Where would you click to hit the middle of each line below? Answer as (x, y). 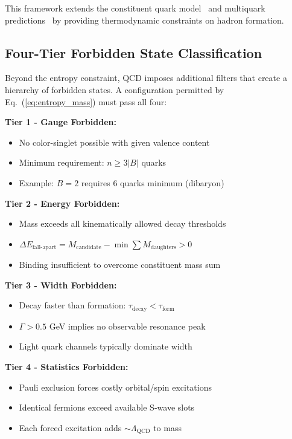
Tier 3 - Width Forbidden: (61, 285)
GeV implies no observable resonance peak (127, 326)
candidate (89, 248)
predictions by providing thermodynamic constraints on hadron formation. (144, 20)
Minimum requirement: (62, 162)
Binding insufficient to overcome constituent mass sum (120, 265)
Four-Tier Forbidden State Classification (134, 52)
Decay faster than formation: (72, 305)
